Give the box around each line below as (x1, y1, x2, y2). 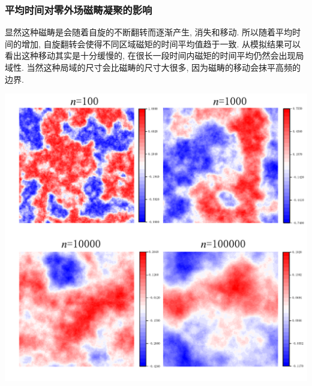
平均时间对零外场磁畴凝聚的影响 (5, 2, 152, 17)
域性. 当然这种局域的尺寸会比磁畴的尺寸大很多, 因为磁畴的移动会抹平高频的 (5, 61, 301, 73)
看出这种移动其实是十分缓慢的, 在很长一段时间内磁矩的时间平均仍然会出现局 (5, 49, 304, 62)
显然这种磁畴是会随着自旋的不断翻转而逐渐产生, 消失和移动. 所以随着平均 (5, 26, 293, 38)
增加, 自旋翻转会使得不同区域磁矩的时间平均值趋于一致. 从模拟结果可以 (21, 37, 301, 50)
